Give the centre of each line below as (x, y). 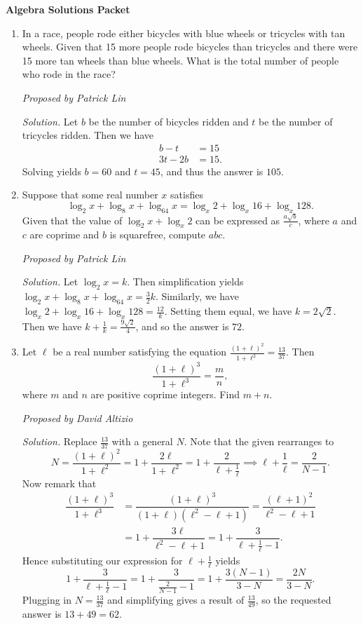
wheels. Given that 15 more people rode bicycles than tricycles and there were (190, 47)
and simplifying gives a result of (176, 600)
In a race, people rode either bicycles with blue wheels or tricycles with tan (184, 33)
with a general (142, 441)
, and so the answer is (182, 326)
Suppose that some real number (90, 195)
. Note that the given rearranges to (259, 441)
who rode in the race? (69, 74)
